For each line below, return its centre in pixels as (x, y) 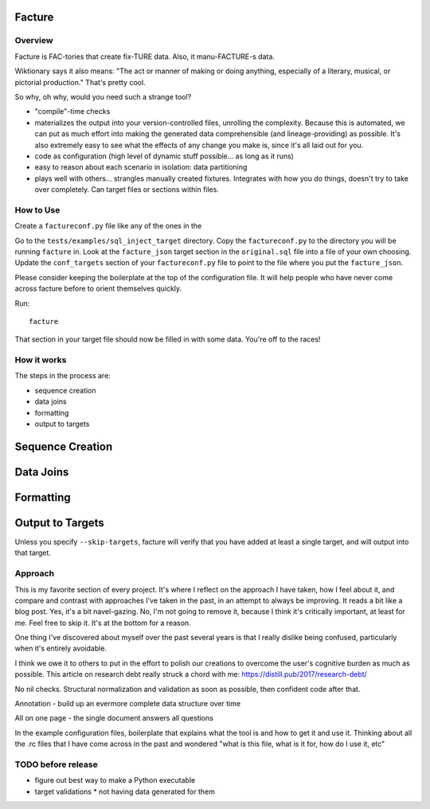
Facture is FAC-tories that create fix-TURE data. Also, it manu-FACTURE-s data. (145, 57)
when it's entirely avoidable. (61, 648)
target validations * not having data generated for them (125, 791)
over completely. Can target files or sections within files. (127, 190)
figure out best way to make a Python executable (115, 780)
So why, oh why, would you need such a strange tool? (103, 96)
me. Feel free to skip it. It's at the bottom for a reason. (103, 623)
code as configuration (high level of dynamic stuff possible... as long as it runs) (164, 156)
